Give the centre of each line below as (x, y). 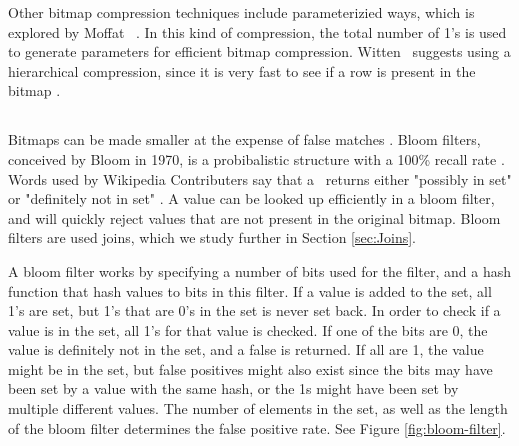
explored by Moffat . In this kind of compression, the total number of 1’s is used (257, 31)
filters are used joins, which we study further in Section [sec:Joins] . (212, 237)
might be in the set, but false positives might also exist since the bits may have (250, 368)
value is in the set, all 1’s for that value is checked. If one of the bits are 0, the (248, 329)
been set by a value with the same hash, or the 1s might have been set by (233, 388)
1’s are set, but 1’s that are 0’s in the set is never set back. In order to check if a (254, 310)
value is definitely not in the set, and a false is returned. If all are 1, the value (246, 349)
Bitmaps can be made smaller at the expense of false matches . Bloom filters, (244, 139)
